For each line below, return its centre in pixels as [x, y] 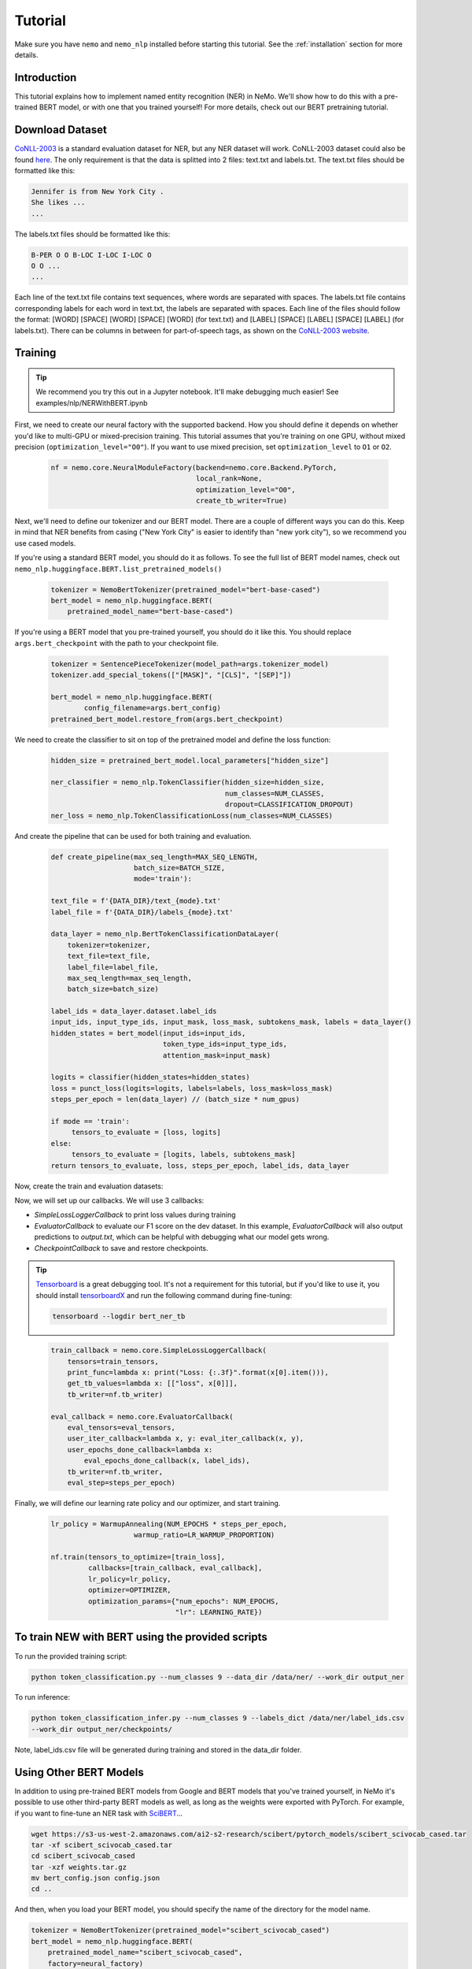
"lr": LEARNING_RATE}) [219, 1612]
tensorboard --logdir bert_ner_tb [119, 1316]
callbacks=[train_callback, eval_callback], [175, 1568]
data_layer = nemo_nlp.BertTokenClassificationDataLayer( [165, 934]
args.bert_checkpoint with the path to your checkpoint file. [117, 643]
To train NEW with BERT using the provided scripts [141, 1637]
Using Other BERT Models [79, 1772]
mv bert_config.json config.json [96, 1878]
